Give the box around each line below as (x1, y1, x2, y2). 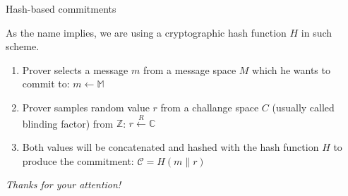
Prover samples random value (22, 99, 150, 114)
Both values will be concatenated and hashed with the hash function (22, 139, 319, 154)
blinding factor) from (22, 116, 114, 130)
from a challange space (160, 99, 259, 114)
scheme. (6, 39, 40, 54)
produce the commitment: (22, 153, 134, 168)
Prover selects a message (22, 62, 128, 77)
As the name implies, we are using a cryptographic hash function (6, 25, 287, 39)
